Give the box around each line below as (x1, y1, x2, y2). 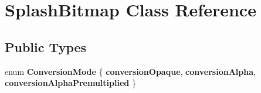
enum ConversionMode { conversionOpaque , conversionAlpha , (5, 65, 256, 77)
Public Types (5, 37, 87, 56)
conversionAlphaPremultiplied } (5, 77, 136, 89)
